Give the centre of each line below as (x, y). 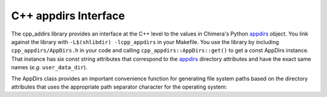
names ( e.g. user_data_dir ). (49, 67)
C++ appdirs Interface (68, 16)
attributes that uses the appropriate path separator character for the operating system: (119, 87)
